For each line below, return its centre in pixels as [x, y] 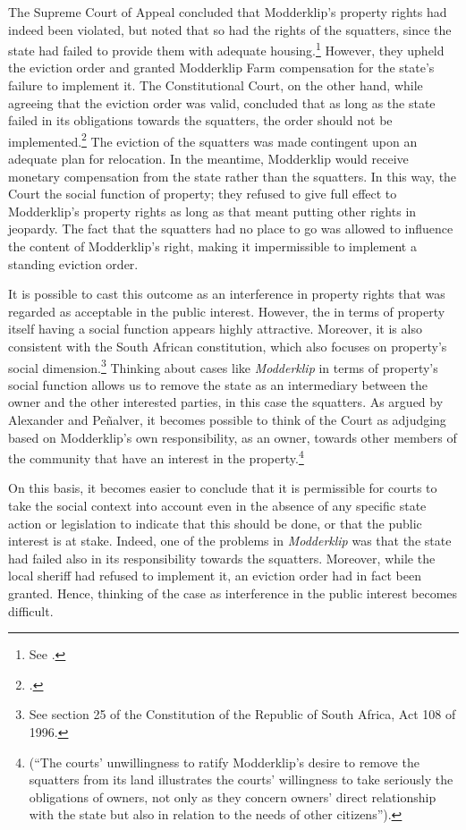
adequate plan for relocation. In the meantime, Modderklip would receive [208, 159]
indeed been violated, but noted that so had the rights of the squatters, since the [230, 29]
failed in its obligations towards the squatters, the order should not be [200, 120]
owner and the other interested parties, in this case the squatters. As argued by [226, 402]
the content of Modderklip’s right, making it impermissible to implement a [212, 246]
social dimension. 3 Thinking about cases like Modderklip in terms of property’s [223, 366]
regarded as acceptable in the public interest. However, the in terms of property [227, 311]
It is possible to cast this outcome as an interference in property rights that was [227, 294]
